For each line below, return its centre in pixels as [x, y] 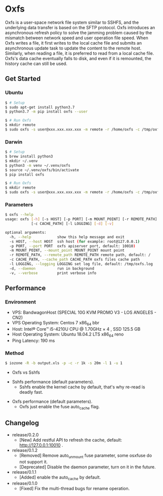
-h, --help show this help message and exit [67, 237]
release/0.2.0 [25, 434]
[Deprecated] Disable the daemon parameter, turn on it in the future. [88, 467]
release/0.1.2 [25, 450]
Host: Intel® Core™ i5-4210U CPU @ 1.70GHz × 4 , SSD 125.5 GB [76, 329]
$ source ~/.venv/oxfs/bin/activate [42, 170]
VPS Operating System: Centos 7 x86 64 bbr [56, 323]
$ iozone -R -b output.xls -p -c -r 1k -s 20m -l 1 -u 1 [64, 363]
